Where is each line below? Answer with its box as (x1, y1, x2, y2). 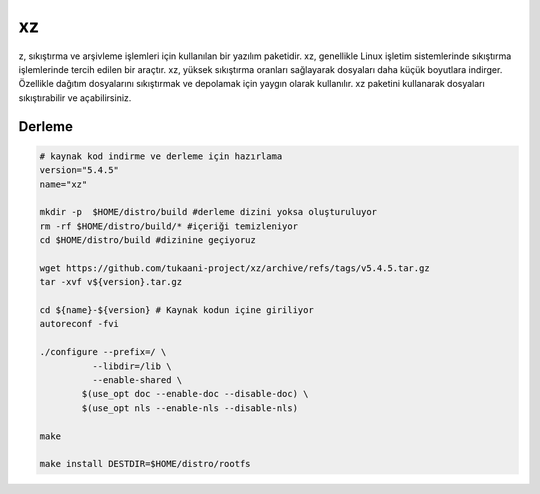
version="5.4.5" (39, 165, 120, 176)
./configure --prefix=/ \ (39, 346, 167, 358)
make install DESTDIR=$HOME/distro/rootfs (39, 458, 251, 470)
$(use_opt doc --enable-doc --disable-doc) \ (81, 388, 309, 400)
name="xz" (39, 178, 88, 190)
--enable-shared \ (91, 374, 183, 385)
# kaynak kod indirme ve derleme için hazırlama (39, 150, 283, 162)
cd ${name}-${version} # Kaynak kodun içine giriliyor (39, 305, 314, 316)
